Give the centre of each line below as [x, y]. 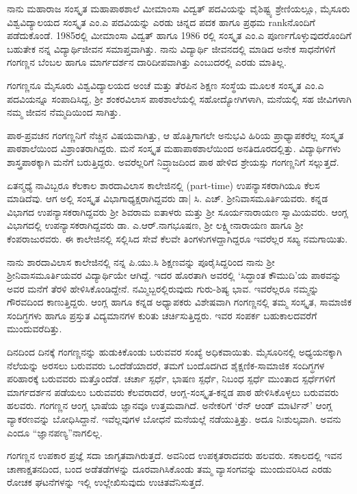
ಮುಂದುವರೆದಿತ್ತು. [35, 329]
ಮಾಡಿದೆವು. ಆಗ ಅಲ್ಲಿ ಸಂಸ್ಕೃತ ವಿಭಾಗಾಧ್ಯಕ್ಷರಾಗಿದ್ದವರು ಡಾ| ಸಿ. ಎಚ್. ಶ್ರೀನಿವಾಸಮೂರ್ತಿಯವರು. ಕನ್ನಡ [168, 198]
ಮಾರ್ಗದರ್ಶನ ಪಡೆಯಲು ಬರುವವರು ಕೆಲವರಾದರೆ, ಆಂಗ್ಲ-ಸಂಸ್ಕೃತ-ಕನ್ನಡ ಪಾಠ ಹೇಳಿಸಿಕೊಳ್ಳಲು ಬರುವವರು [173, 392]
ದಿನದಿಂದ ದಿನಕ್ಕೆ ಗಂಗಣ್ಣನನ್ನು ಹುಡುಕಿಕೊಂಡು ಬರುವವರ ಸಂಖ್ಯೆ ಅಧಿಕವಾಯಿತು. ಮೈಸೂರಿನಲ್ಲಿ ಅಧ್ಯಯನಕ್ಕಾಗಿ [174, 352]
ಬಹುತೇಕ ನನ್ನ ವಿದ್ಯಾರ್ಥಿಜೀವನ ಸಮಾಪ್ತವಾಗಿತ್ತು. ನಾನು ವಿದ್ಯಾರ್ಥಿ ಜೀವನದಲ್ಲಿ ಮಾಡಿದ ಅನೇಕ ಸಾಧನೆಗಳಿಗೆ [171, 48]
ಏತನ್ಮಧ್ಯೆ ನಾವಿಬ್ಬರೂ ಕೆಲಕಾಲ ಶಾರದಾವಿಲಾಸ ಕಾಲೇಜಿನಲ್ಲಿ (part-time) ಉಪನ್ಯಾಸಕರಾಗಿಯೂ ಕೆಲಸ [163, 185]
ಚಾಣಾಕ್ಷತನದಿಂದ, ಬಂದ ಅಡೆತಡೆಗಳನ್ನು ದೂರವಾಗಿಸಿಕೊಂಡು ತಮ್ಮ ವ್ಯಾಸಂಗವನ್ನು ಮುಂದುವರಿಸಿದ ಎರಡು [169, 468]
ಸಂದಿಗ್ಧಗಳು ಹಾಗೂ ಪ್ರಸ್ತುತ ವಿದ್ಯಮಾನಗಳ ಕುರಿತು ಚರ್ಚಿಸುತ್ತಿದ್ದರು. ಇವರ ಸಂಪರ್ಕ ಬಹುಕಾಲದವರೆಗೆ [162, 315]
